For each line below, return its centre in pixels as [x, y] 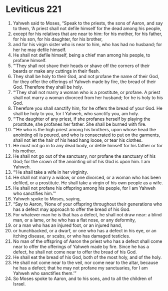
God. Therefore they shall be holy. [48, 87]
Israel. [19, 283]
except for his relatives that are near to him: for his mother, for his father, [87, 34]
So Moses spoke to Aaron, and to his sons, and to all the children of [82, 278]
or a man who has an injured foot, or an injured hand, [67, 225]
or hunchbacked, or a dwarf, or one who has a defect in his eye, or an [85, 230]
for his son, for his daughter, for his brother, [58, 39]
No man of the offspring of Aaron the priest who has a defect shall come [87, 241]
